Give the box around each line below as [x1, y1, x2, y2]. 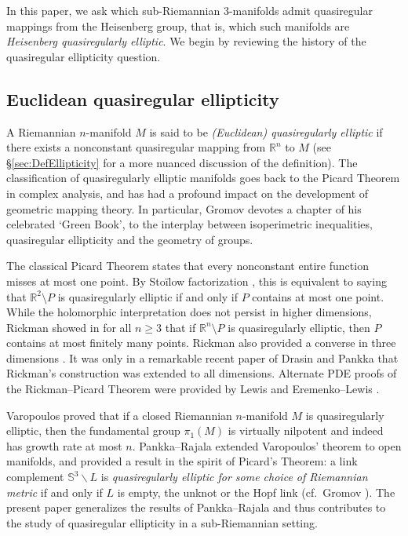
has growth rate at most [6, 437, 122, 454]
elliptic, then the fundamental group [6, 422, 180, 439]
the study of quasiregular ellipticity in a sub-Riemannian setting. [6, 514, 318, 531]
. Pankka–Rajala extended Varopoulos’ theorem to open [132, 437, 402, 454]
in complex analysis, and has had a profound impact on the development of [6, 184, 369, 201]
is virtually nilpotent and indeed [228, 422, 384, 439]
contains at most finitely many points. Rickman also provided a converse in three [6, 334, 396, 351]
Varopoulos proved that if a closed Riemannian [6, 407, 232, 423]
